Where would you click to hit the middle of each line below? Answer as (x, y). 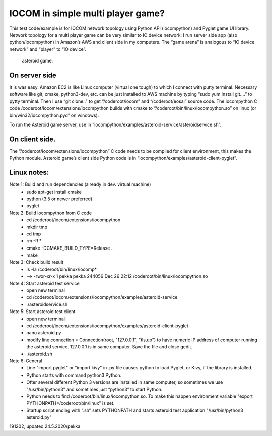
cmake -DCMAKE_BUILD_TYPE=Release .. (70, 248)
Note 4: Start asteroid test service (45, 283)
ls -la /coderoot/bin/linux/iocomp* (62, 269)
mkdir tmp (37, 227)
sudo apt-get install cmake (54, 192)
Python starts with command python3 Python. (74, 375)
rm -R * (34, 241)
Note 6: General (26, 361)
